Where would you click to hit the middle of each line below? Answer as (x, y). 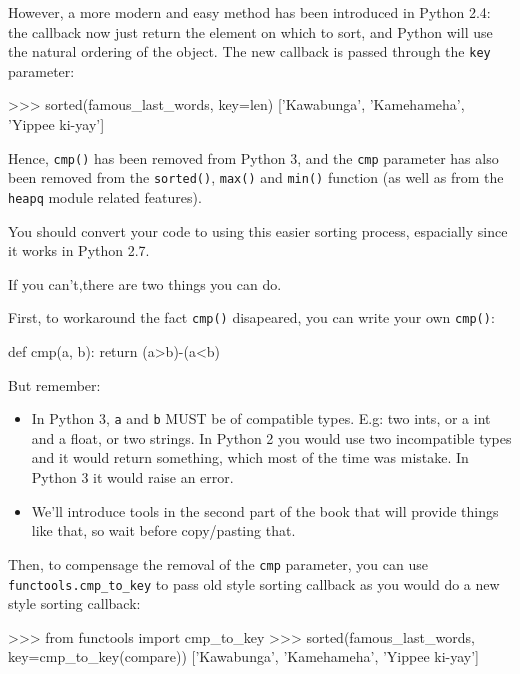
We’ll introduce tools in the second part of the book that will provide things (265, 510)
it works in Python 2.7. (79, 250)
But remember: (54, 384)
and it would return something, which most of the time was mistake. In (250, 457)
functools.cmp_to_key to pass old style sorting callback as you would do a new (254, 583)
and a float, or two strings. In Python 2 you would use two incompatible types (271, 437)
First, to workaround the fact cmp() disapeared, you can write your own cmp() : (251, 317)
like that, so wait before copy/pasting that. (163, 530)
